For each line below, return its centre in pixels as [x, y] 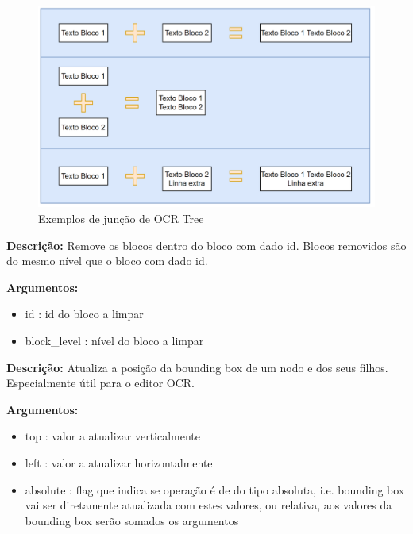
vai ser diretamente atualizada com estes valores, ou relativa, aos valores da [208, 505]
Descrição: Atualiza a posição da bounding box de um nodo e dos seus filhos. [197, 367]
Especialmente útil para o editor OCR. [100, 383]
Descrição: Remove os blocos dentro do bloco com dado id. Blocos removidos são [206, 245]
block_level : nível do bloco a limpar [114, 340]
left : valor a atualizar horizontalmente [119, 462]
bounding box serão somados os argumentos [132, 520]
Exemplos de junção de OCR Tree [121, 218]
